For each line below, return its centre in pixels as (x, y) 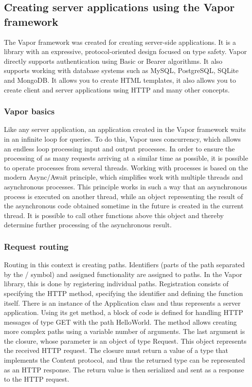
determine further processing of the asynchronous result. (88, 225)
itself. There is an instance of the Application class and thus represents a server (122, 303)
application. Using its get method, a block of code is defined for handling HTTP (124, 312)
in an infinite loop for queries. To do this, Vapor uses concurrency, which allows (123, 138)
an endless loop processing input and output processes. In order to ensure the (119, 148)
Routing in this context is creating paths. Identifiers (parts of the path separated (125, 265)
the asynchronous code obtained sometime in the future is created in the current (124, 206)
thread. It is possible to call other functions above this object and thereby (114, 215)
